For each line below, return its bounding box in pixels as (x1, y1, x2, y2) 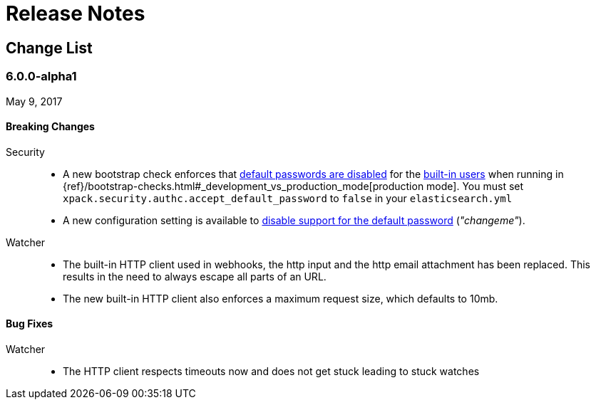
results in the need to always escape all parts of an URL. (63, 270, 327, 283)
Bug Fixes (6, 317, 53, 330)
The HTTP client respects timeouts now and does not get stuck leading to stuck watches (63, 364, 480, 377)
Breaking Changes (6, 120, 95, 133)
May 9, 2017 (6, 95, 63, 107)
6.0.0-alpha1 (6, 69, 77, 84)
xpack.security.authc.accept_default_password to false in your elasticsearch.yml (63, 191, 513, 204)
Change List (6, 38, 93, 57)
